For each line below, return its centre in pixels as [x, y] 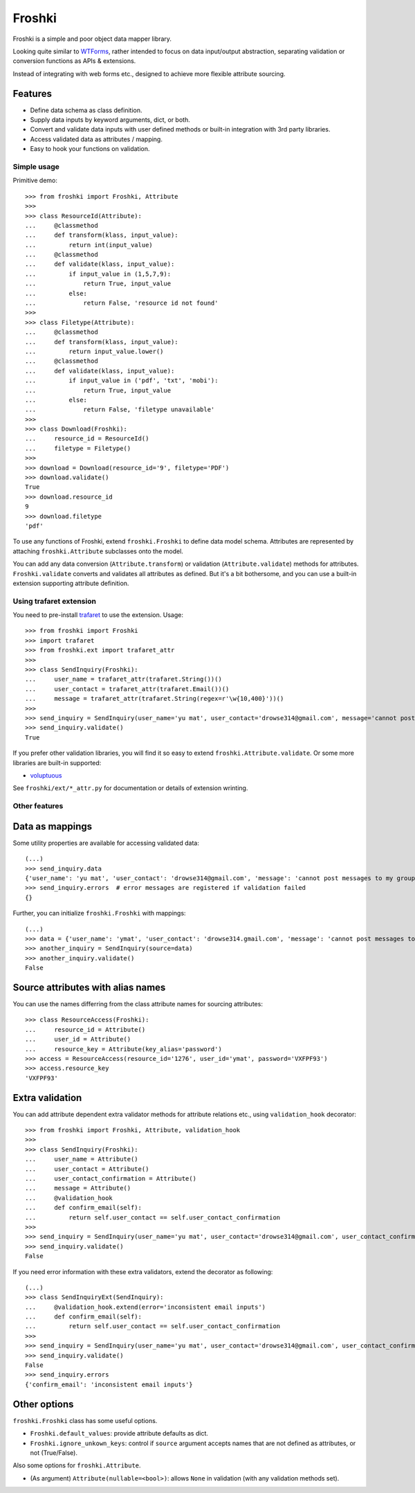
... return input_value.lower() [94, 351]
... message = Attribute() [78, 1188]
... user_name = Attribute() [82, 1159]
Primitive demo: [35, 181]
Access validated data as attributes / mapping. [96, 139]
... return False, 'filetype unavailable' [120, 410]
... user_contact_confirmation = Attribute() [111, 1178]
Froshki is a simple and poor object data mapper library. [92, 39]
